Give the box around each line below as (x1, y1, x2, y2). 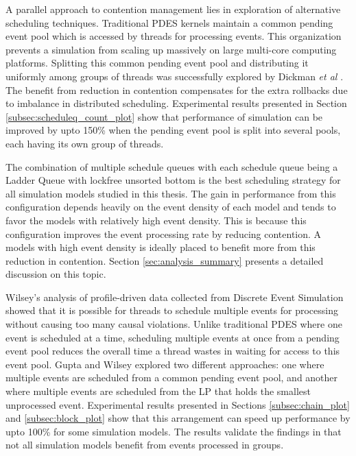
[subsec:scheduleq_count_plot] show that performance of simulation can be (5, 109, 323, 123)
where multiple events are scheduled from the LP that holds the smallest (5, 384, 311, 398)
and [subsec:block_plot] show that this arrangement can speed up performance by (5, 411, 351, 425)
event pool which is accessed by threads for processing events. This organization (5, 29, 342, 43)
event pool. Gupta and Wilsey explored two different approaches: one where (5, 357, 324, 371)
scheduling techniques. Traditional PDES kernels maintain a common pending (5, 15, 333, 29)
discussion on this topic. (5, 267, 106, 281)
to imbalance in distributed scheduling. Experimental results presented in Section (5, 96, 347, 110)
